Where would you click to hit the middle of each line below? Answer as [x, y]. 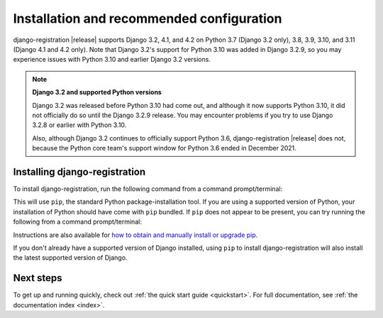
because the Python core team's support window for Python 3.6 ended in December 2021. [165, 148]
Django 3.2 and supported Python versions [97, 92]
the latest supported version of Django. [70, 258]
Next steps [38, 278]
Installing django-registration [79, 171]
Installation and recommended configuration [148, 18]
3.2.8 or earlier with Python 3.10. [79, 125]
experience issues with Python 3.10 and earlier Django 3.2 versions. [112, 60]
